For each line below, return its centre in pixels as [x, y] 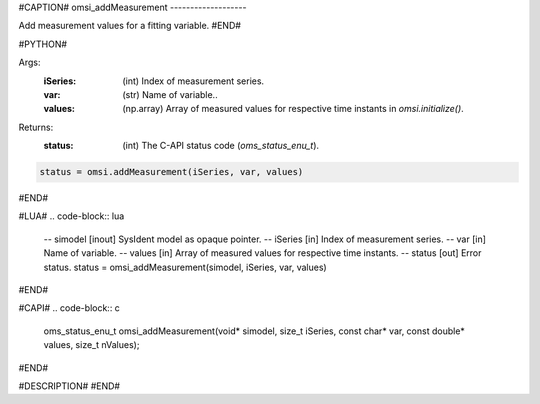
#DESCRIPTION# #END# [69, 386]
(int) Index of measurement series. [193, 81]
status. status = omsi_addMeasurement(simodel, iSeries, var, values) [185, 267]
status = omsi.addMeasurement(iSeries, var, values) [171, 172]
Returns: [36, 127]
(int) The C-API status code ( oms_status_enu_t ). [221, 146]
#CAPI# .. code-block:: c [69, 308]
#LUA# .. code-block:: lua [71, 216]
